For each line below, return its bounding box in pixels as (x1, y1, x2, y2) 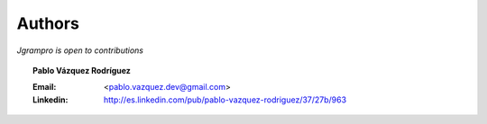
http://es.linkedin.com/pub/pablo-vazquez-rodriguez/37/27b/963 (104, 94, 347, 105)
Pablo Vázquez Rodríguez (32, 65, 131, 75)
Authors (16, 13, 80, 33)
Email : (32, 82, 57, 93)
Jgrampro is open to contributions (16, 45, 144, 56)
